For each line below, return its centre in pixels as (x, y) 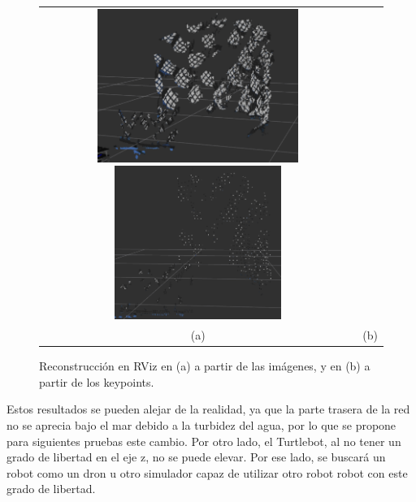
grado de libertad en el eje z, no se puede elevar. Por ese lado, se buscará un (196, 457)
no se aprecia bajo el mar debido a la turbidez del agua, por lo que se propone (201, 425)
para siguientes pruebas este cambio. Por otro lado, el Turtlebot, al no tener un (204, 441)
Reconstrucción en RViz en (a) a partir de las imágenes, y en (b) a (205, 366)
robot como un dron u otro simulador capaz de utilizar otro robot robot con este (207, 472)
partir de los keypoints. (97, 381)
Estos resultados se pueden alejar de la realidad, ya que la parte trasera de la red (208, 409)
